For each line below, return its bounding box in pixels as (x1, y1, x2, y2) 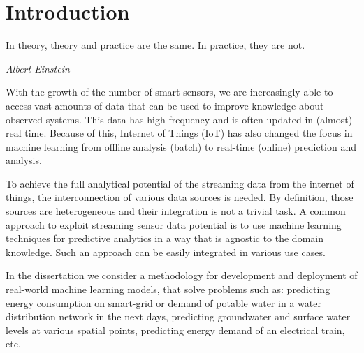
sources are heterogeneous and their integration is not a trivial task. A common (6, 204, 346, 218)
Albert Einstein (6, 61, 70, 75)
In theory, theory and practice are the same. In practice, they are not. (6, 38, 305, 52)
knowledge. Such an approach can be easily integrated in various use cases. (6, 244, 326, 259)
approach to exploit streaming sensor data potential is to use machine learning (6, 217, 342, 232)
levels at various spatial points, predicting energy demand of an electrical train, (6, 322, 345, 337)
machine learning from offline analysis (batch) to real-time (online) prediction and (6, 139, 356, 153)
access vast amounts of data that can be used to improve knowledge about (6, 98, 324, 112)
